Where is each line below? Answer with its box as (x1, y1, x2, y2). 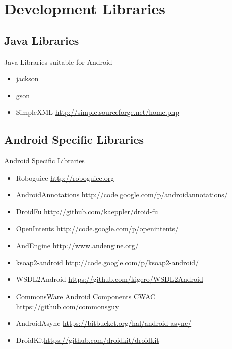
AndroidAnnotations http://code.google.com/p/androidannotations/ (16, 189, 228, 200)
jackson (16, 73, 39, 84)
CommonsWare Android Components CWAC (16, 290, 156, 301)
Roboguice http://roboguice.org (16, 172, 114, 183)
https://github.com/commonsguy (16, 301, 119, 311)
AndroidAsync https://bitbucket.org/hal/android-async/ (16, 318, 192, 328)
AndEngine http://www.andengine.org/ (16, 240, 139, 251)
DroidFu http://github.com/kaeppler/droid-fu (16, 206, 158, 216)
